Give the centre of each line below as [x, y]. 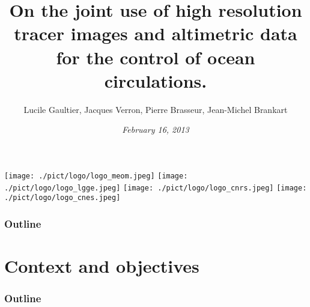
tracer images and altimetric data [156, 33]
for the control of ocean [156, 57]
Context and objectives [102, 265]
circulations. [156, 80]
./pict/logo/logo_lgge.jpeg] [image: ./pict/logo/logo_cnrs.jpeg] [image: [156, 188]
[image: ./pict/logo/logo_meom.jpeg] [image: [96, 176]
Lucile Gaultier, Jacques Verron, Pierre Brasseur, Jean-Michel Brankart [156, 109]
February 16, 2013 [156, 129]
